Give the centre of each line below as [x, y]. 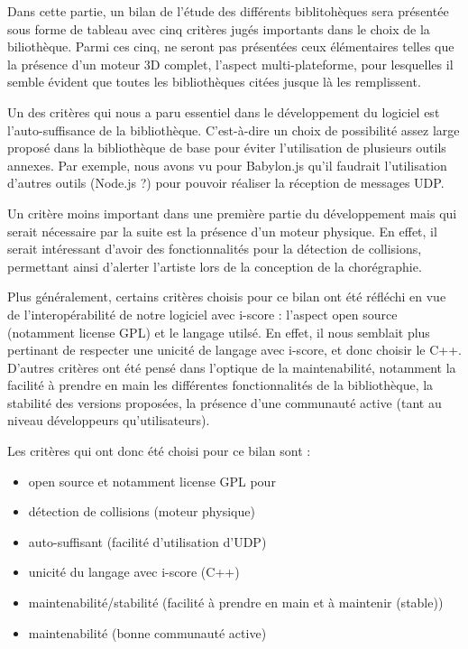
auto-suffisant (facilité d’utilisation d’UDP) [147, 541]
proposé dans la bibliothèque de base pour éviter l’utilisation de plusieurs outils [227, 148]
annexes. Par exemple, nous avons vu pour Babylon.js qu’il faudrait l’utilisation [227, 165]
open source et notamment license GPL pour [152, 481]
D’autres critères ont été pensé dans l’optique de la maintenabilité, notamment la [232, 367]
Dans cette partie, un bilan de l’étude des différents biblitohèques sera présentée [228, 11]
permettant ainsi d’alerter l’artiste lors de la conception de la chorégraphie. [215, 266]
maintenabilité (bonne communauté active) [147, 632]
